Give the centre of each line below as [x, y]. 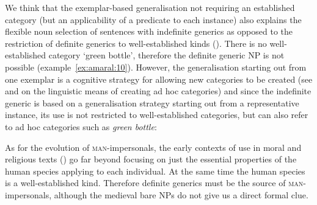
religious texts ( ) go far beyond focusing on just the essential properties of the [151, 159]
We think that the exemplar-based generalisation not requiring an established [150, 7]
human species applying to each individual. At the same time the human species [155, 171]
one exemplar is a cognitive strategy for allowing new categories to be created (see [159, 79]
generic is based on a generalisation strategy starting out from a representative [152, 102]
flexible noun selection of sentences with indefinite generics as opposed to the [149, 31]
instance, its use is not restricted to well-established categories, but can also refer [157, 115]
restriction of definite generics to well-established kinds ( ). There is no [136, 43]
